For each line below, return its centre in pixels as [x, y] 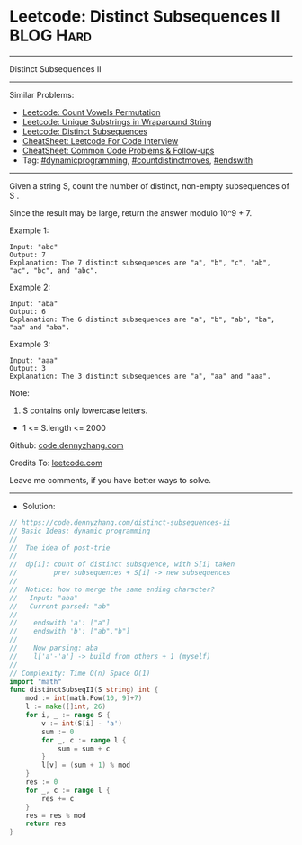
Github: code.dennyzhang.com [67, 445]
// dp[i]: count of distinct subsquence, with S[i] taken [122, 564]
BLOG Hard [51, 36]
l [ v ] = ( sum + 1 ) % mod [86, 765]
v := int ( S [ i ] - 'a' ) [82, 723]
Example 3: [30, 344]
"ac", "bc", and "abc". [54, 270]
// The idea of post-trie [60, 548]
